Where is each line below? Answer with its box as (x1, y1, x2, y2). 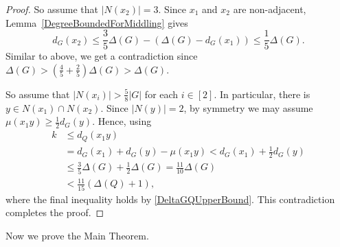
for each (144, 86, 179, 101)
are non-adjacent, (233, 2, 306, 16)
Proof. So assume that (5, 2, 99, 16)
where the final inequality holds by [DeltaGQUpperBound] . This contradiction (5, 191, 335, 206)
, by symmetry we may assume (183, 100, 313, 115)
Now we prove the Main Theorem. (5, 228, 149, 242)
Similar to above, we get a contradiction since (5, 49, 198, 63)
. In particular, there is (214, 86, 310, 101)
